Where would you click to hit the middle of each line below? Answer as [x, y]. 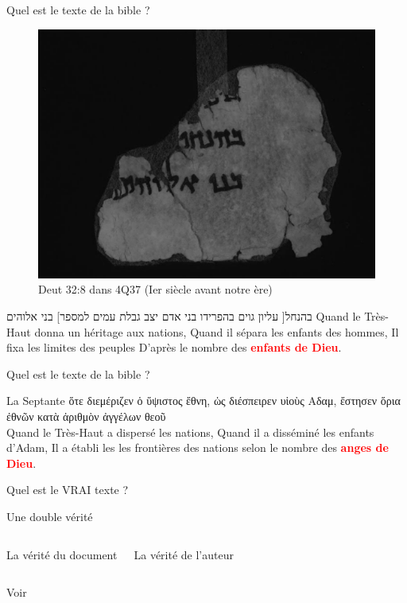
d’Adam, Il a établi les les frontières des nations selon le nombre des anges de [198, 447]
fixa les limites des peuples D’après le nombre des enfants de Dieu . [174, 347]
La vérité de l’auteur [184, 554]
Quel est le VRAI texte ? [68, 490]
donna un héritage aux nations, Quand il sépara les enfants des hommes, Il [217, 331]
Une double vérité [50, 516]
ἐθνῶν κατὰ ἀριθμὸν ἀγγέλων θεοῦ [86, 416]
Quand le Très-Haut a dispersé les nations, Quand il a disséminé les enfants [190, 432]
